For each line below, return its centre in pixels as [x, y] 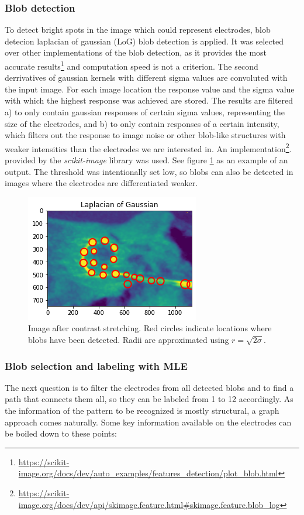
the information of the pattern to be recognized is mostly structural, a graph [142, 411]
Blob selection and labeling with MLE [96, 365]
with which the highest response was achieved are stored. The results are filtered [149, 100]
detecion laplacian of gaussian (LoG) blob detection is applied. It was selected [144, 41]
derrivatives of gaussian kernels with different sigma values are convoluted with [146, 78]
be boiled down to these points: [61, 433]
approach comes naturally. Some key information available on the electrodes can [148, 422]
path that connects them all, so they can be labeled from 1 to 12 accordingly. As [149, 399]
